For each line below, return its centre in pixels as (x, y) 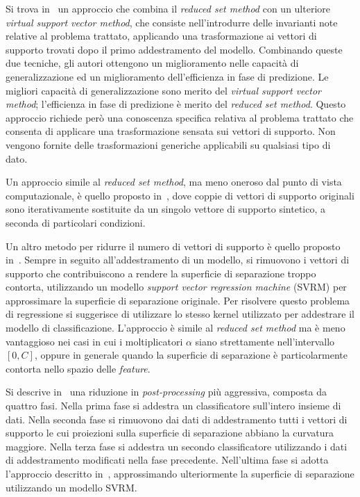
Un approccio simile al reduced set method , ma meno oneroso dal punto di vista (174, 182)
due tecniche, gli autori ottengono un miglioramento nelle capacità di (152, 63)
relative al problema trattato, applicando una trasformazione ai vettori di (161, 36)
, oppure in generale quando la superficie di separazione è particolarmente (191, 355)
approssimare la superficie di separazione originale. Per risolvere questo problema (178, 300)
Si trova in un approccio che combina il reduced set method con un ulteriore (168, 8)
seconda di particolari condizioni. (76, 222)
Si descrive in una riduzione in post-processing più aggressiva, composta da (166, 392)
